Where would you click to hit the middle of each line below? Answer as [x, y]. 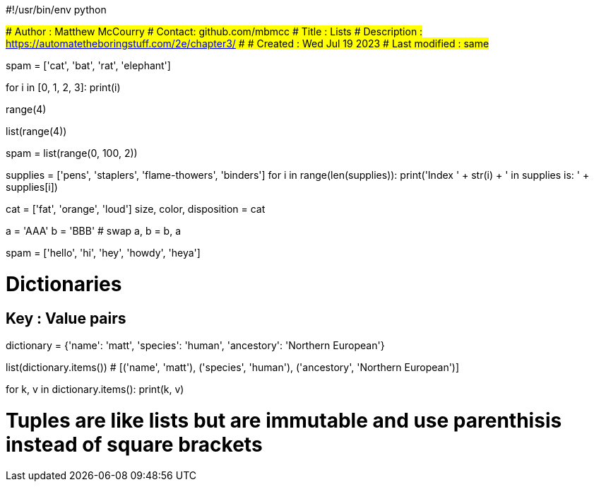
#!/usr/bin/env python [56, 10]
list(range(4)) [36, 131]
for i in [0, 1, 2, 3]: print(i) [63, 87]
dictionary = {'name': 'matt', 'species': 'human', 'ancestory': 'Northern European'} [195, 345]
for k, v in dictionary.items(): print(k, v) [95, 389]
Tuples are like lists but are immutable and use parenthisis [284, 420]
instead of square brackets [134, 444]
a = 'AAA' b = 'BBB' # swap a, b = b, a [93, 231]
